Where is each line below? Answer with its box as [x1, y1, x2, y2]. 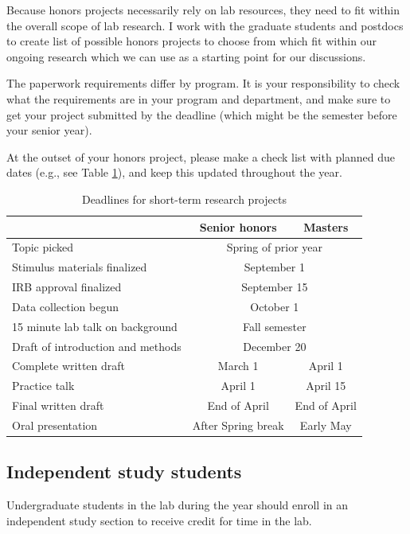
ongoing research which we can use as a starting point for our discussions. [6, 48, 366, 64]
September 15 [241, 279, 308, 295]
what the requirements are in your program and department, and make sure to [6, 90, 391, 107]
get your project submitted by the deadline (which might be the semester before [6, 106, 397, 123]
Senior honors [199, 218, 277, 235]
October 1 [250, 298, 299, 314]
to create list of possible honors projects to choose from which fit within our [6, 33, 377, 49]
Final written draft [12, 397, 104, 414]
